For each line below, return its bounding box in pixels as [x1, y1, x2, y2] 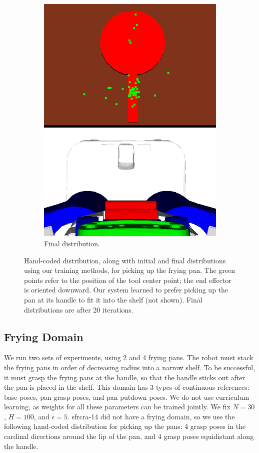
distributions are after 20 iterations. [24, 304, 133, 315]
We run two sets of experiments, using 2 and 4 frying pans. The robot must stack [4, 352, 253, 363]
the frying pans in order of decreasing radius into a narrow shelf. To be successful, [4, 362, 255, 372]
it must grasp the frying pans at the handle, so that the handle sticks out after [4, 372, 245, 382]
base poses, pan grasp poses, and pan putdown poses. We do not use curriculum [4, 391, 249, 402]
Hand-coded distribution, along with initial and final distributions [24, 255, 226, 265]
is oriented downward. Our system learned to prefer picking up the [24, 284, 228, 295]
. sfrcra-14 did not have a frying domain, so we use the [67, 411, 235, 421]
